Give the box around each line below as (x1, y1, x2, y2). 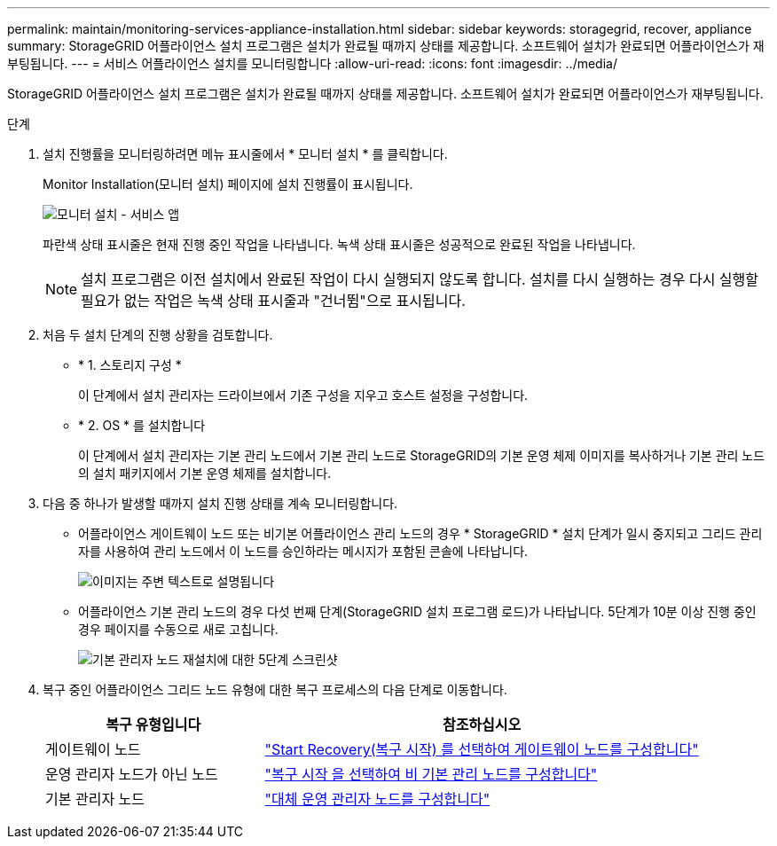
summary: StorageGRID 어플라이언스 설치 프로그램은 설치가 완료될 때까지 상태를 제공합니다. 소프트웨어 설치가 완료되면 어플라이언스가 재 (7, 38, 765, 53)
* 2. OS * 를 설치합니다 (78, 418, 206, 433)
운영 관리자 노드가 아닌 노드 (45, 765, 218, 783)
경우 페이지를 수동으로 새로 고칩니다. (78, 622, 279, 637)
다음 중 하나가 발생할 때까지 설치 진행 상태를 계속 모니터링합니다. (43, 496, 398, 511)
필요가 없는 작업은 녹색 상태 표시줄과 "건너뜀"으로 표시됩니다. (81, 292, 466, 309)
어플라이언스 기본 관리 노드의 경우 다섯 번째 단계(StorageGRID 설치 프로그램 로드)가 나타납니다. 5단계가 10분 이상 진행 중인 (78, 604, 757, 619)
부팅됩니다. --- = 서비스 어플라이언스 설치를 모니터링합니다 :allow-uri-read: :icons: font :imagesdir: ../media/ (7, 56, 617, 71)
